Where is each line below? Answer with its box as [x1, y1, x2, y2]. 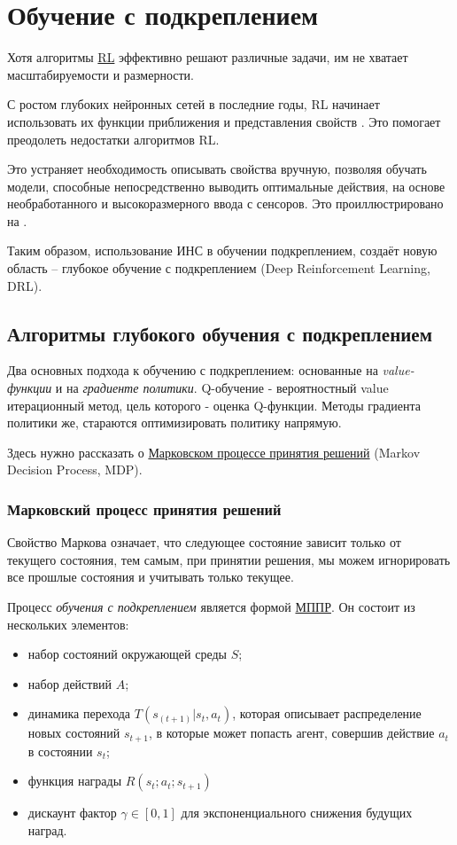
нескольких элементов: [7, 614, 129, 633]
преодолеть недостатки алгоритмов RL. [7, 129, 220, 148]
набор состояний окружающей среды [27, 645, 228, 663]
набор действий [27, 674, 112, 692]
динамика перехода [27, 704, 131, 723]
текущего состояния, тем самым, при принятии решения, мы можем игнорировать [7, 550, 451, 568]
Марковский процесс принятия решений [7, 497, 282, 520]
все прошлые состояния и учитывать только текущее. [7, 567, 294, 586]
